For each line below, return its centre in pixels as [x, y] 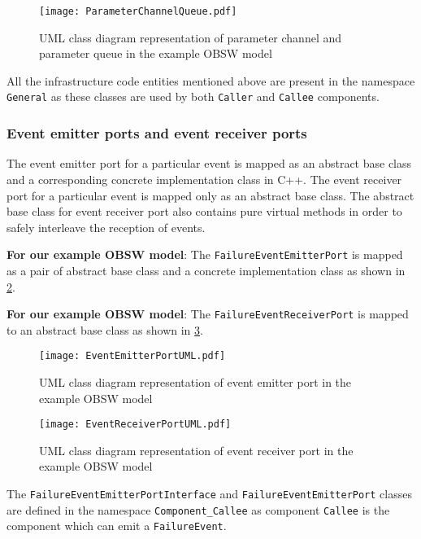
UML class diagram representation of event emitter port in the [195, 382]
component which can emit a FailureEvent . [117, 526]
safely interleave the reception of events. [106, 227]
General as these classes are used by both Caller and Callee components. [193, 96]
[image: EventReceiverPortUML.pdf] [135, 425]
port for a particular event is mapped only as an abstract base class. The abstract [210, 195]
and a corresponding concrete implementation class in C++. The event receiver [204, 179]
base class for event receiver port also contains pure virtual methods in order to [204, 211]
